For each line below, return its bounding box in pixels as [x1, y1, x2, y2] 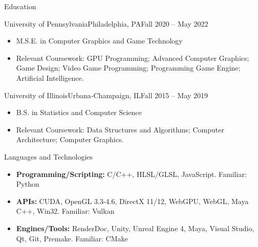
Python [16, 178, 39, 189]
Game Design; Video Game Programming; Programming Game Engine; [16, 62, 241, 73]
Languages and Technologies [4, 151, 93, 162]
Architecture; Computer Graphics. [16, 134, 124, 145]
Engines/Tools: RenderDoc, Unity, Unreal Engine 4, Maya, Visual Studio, [16, 222, 254, 233]
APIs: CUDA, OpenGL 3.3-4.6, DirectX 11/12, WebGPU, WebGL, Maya [16, 195, 249, 206]
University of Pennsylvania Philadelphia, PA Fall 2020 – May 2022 [4, 18, 208, 29]
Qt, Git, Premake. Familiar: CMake [16, 233, 128, 243]
